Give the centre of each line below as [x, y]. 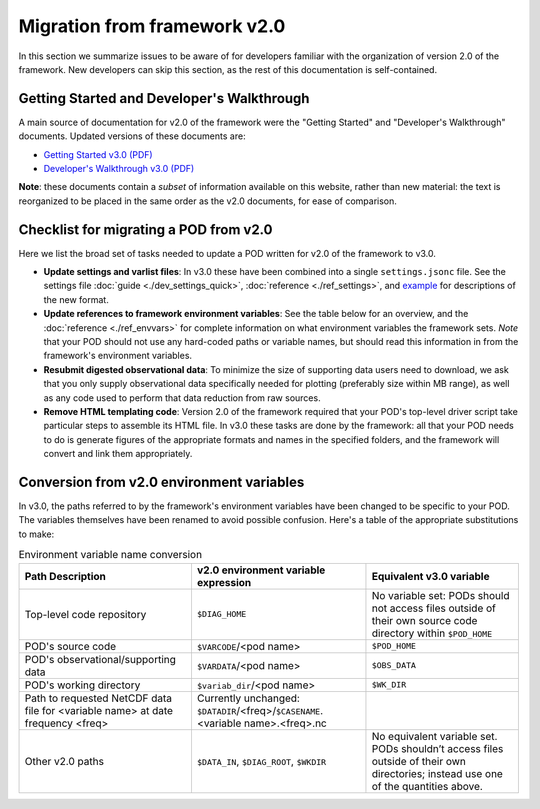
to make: [36, 534]
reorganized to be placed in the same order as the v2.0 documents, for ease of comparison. [207, 201]
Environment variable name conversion [110, 555]
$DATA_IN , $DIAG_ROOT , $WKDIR [261, 761]
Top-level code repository [85, 614]
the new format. [76, 299]
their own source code [424, 620]
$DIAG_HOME [221, 614]
